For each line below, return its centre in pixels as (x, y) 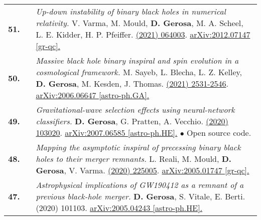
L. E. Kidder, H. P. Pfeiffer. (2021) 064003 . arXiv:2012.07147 (143, 34)
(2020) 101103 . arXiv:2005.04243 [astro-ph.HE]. (119, 208)
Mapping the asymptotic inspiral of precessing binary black (138, 147)
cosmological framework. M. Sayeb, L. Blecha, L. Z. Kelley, (139, 72)
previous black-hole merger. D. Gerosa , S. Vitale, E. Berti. (141, 196)
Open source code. (219, 133)
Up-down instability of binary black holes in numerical (131, 11)
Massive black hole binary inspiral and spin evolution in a (137, 60)
